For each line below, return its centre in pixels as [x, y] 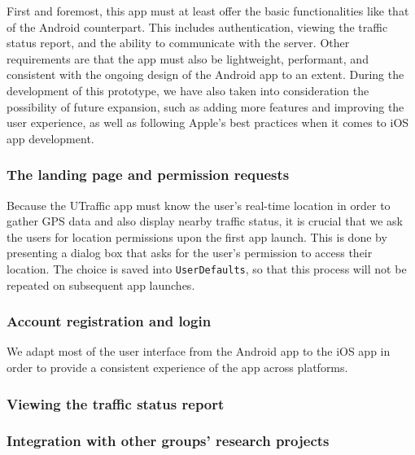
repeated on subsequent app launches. [101, 284]
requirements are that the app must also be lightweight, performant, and [188, 58]
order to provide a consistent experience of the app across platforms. [177, 367]
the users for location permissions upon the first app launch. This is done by [197, 236]
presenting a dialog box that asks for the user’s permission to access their [190, 253]
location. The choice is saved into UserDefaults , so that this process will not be [207, 268]
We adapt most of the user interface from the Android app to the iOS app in [199, 351]
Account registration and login [109, 321]
